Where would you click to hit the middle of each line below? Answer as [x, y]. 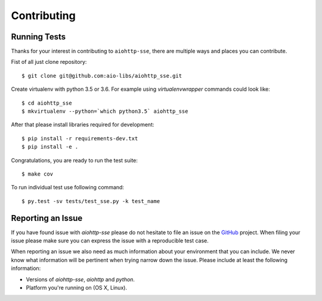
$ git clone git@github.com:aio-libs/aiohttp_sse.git [102, 76]
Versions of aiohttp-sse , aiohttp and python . [80, 279]
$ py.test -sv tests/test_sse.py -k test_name [91, 201]
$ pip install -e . [50, 147]
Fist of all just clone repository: [49, 62]
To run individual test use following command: [68, 188]
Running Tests [38, 37]
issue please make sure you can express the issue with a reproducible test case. [110, 241]
